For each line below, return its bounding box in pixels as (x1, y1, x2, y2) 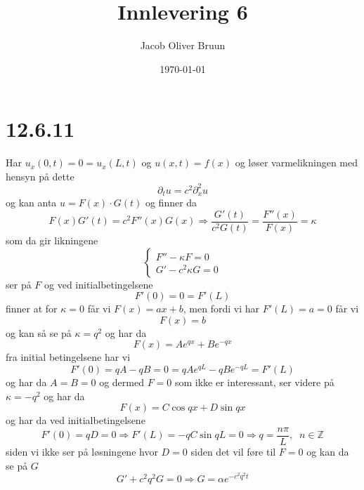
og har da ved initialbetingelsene (6, 413, 145, 428)
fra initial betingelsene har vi (6, 350, 131, 364)
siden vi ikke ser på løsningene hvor (6, 444, 158, 458)
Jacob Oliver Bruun (140, 38, 226, 53)
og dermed (99, 375, 144, 390)
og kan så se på (6, 325, 72, 340)
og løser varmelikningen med (235, 155, 358, 170)
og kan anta (6, 195, 57, 210)
